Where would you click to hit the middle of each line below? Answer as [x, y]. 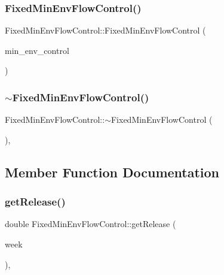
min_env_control [37, 50]
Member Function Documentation [112, 172]
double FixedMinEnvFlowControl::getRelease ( [90, 224]
